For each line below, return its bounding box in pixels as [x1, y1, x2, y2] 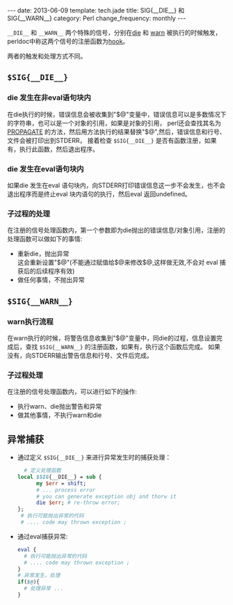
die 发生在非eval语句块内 [7, 93, 92, 102]
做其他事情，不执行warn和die [17, 411, 102, 419]
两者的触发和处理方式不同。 [7, 52, 87, 60]
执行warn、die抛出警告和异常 [17, 402, 102, 411]
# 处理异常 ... [24, 585, 64, 592]
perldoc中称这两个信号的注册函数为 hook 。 [7, 37, 129, 45]
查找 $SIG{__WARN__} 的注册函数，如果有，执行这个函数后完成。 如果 [25, 343, 221, 351]
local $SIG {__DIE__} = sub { [17, 473, 102, 480]
